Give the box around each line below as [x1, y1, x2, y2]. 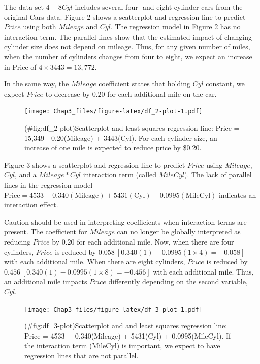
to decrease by [45, 88, 90, 99]
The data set [4, 2, 44, 12]
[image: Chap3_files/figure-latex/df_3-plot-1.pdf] [24, 306, 203, 313]
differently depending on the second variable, [108, 276, 248, 287]
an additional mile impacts [4, 276, 87, 287]
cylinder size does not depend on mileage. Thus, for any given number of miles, [4, 41, 250, 52]
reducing [4, 236, 31, 247]
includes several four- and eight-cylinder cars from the [75, 2, 243, 12]
